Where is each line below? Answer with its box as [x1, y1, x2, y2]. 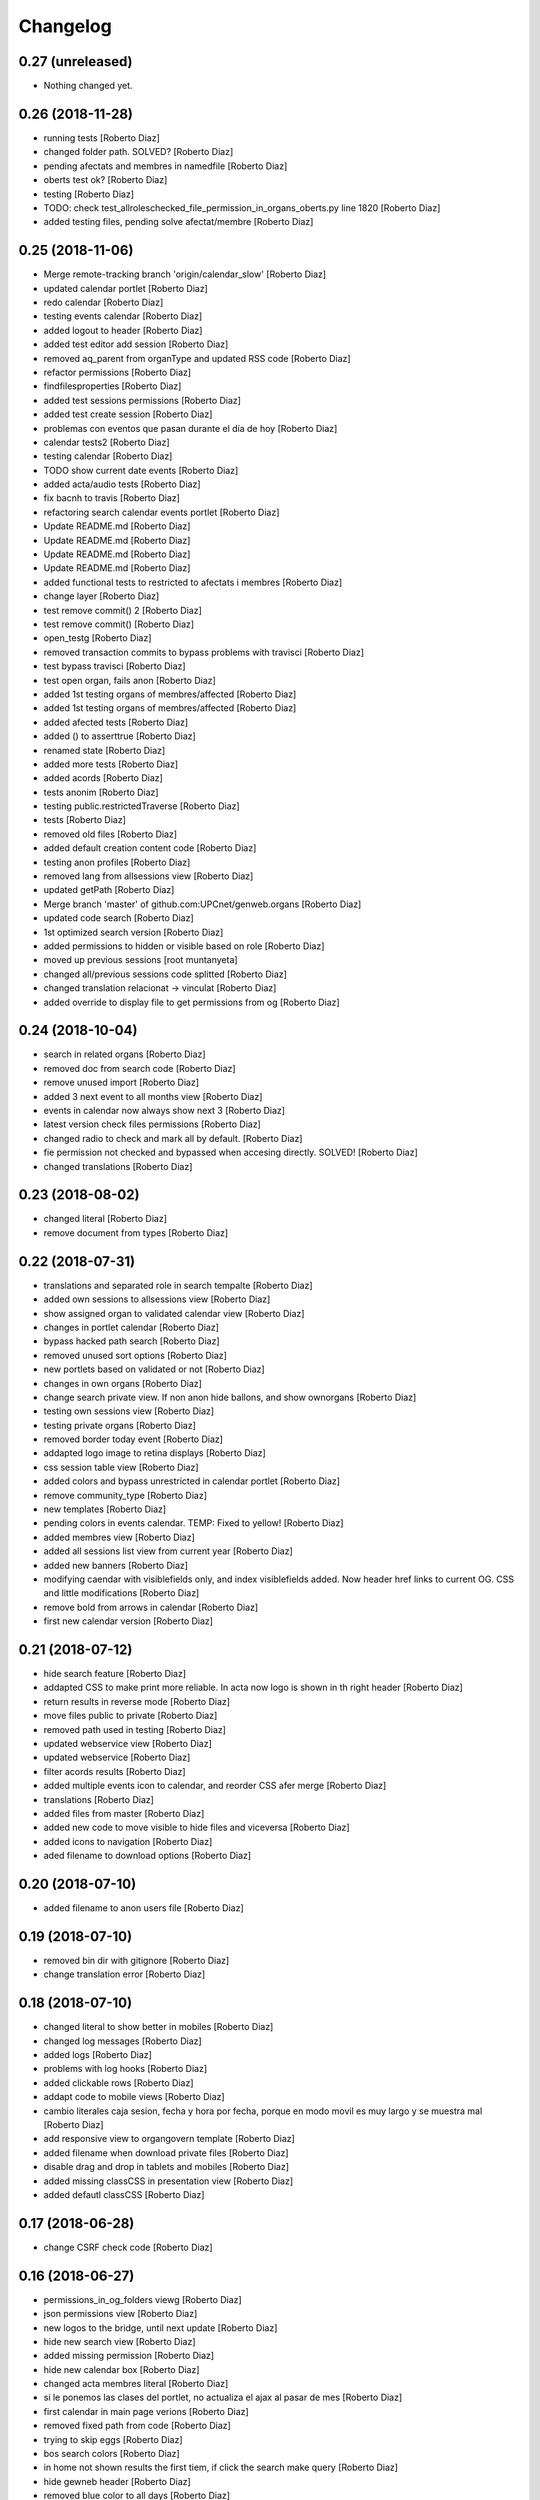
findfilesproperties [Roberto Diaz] [43, 380, 182, 392]
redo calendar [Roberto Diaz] [43, 296, 164, 308]
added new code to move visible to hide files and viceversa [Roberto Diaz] [43, 1821, 350, 1834]
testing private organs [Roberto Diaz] [43, 1419, 197, 1431]
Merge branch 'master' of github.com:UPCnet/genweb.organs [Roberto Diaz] [43, 898, 362, 910]
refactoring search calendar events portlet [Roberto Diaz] [43, 506, 280, 518]
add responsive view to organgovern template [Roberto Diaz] [43, 2133, 295, 2145]
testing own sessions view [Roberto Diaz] [43, 1405, 215, 1417]
